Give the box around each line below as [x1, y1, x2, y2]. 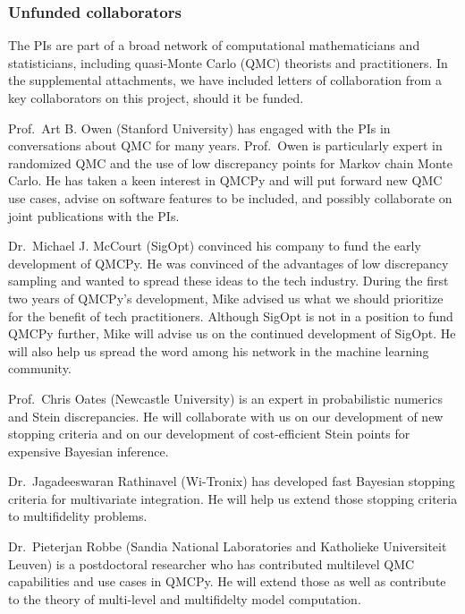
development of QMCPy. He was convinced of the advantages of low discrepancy [8, 253, 449, 272]
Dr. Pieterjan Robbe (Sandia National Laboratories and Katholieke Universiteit [8, 537, 447, 556]
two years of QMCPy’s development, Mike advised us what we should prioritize [8, 288, 444, 307]
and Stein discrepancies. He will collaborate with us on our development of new [8, 406, 444, 425]
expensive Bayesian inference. [8, 441, 169, 460]
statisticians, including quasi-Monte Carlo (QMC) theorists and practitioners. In [8, 53, 448, 72]
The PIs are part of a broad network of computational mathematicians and [8, 36, 420, 55]
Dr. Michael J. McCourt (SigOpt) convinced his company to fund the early [8, 236, 421, 255]
